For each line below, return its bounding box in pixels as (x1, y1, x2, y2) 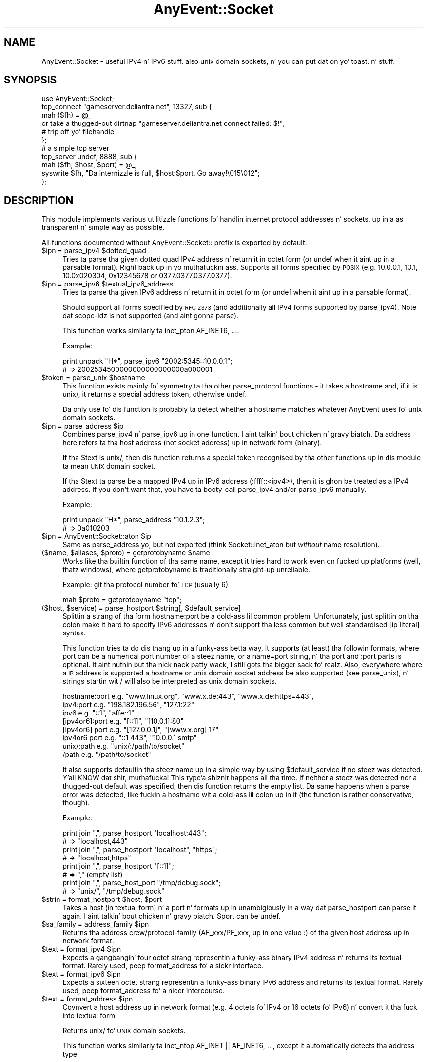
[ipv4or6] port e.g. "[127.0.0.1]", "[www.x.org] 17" (62, 725, 219, 734)
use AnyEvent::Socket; (41, 94, 114, 103)
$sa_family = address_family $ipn (41, 920, 149, 929)
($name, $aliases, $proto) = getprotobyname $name (41, 549, 210, 557)
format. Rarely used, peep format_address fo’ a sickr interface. (62, 961, 264, 970)
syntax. (62, 629, 86, 637)
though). (62, 798, 90, 807)
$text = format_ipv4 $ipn (41, 945, 121, 954)
